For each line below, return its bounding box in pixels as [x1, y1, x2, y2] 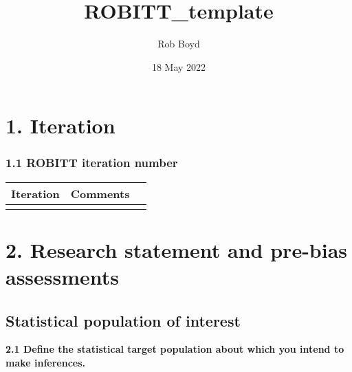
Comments [70, 185, 130, 201]
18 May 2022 [151, 59, 206, 74]
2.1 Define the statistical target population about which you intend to [5, 342, 344, 356]
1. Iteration [5, 111, 115, 140]
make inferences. [5, 355, 86, 370]
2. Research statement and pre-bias [5, 235, 348, 263]
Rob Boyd [157, 36, 200, 51]
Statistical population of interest [5, 309, 241, 331]
